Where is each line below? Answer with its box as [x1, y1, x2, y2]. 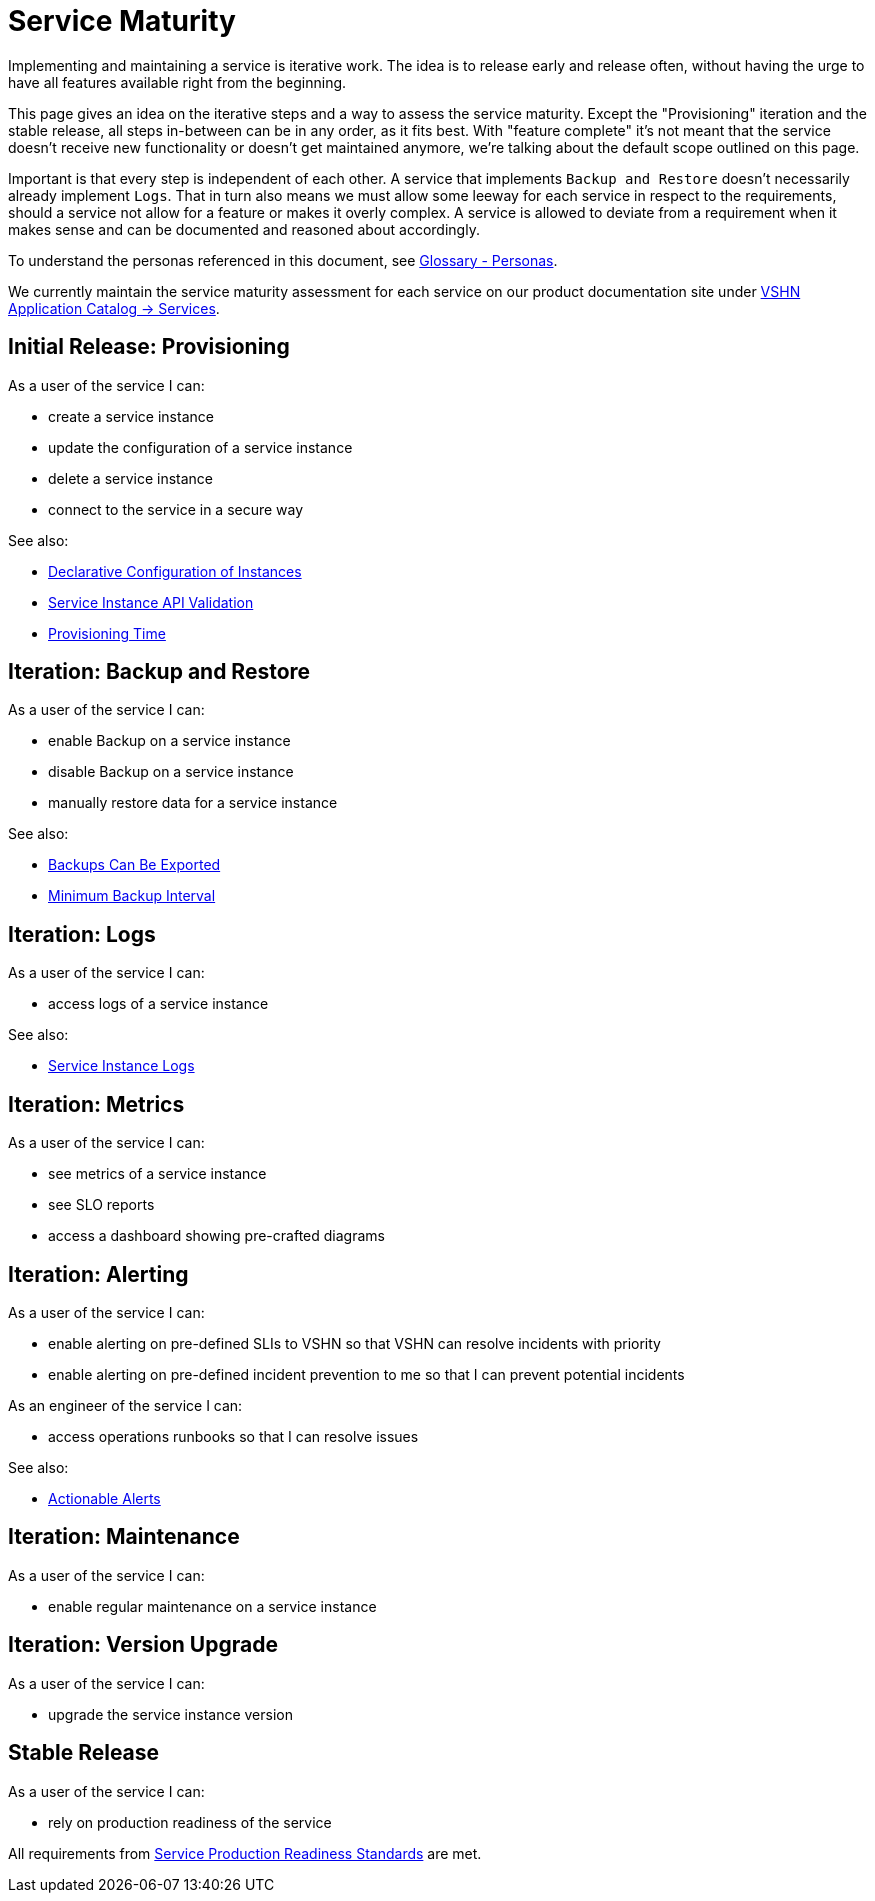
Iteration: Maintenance [8, 1524, 240, 1550]
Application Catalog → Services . [8, 299, 220, 317]
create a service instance [48, 407, 214, 425]
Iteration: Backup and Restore [8, 659, 311, 685]
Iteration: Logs [8, 921, 156, 947]
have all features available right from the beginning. [8, 73, 347, 91]
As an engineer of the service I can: [8, 1396, 243, 1414]
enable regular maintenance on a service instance [48, 1597, 377, 1615]
